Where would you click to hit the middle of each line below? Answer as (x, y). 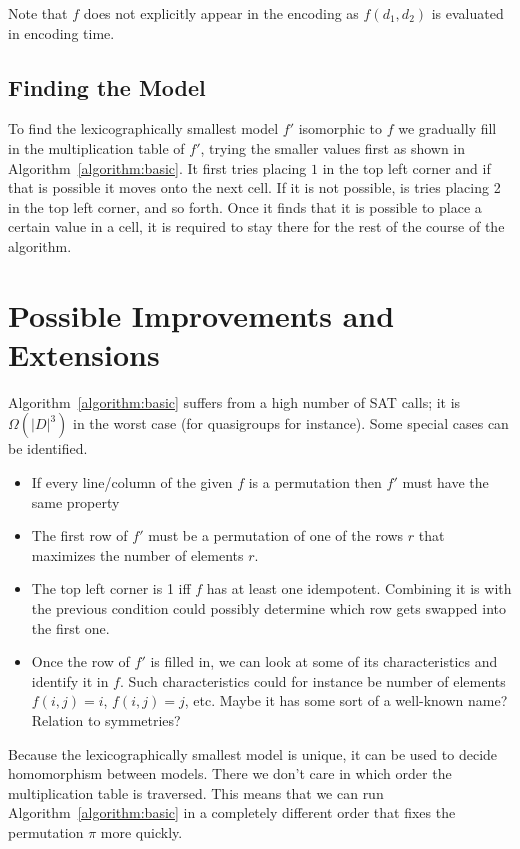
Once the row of (80, 661)
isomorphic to (340, 128)
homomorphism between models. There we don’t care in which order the (230, 773)
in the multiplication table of (96, 147)
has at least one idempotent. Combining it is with (359, 588)
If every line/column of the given (132, 482)
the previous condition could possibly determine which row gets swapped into (268, 608)
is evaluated (467, 13)
